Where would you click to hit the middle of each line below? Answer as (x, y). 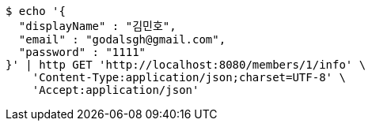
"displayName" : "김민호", (97, 26)
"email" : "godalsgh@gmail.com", (122, 39)
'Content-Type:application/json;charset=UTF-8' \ (189, 77)
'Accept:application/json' (116, 90)
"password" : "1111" (82, 52)
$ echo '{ (36, 11)
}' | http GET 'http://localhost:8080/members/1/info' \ (186, 65)
